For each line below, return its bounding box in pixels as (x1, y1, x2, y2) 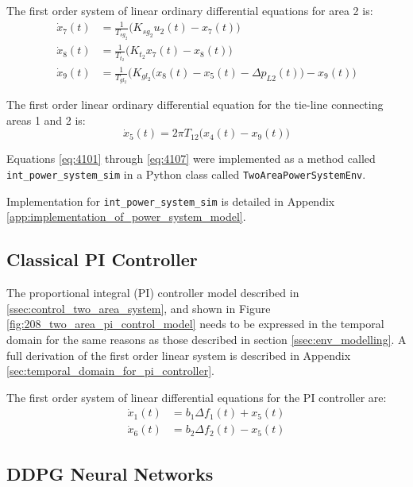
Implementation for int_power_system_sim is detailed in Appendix (6, 192, 335, 209)
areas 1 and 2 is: (6, 111, 86, 128)
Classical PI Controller (6, 247, 198, 272)
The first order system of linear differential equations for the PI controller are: (6, 388, 387, 405)
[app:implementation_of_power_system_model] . (6, 208, 246, 225)
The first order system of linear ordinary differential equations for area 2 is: (6, 2, 373, 18)
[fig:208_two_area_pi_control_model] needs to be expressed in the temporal (6, 315, 384, 332)
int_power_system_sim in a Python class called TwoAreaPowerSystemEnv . (6, 166, 366, 183)
